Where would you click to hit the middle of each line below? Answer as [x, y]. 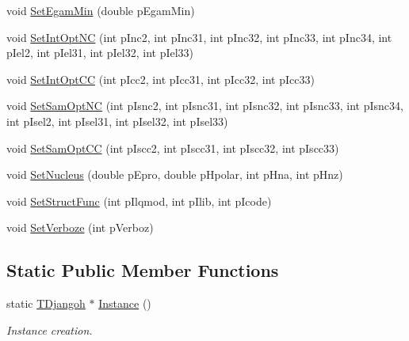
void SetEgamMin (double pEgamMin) [101, 10]
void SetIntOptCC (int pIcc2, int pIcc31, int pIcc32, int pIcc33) [161, 79]
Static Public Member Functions [143, 270]
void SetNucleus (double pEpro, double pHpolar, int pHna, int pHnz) [175, 174]
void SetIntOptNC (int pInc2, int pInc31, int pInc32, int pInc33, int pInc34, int [199, 37]
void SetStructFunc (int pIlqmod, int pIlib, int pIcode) [139, 201]
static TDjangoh [46, 303]
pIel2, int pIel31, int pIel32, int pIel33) [100, 53]
